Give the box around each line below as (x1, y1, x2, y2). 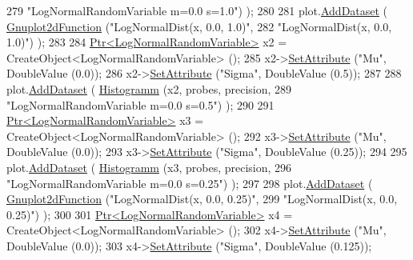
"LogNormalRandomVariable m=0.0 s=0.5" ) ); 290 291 (6, 96, 275, 113)
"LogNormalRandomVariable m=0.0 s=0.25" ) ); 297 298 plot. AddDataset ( (6, 174, 373, 191)
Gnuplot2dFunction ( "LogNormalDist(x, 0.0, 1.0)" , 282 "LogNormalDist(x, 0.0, (6, 18, 392, 34)
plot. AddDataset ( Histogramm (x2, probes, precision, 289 (6, 80, 292, 97)
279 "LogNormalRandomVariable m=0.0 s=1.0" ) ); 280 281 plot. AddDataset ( (6, 2, 388, 18)
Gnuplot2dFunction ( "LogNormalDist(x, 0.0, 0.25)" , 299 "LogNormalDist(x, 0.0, (6, 190, 398, 207)
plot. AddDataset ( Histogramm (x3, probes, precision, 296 (6, 158, 292, 175)
